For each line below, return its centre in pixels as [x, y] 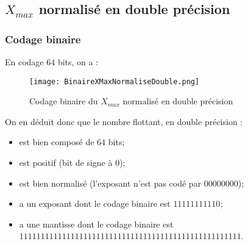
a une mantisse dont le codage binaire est [96, 224]
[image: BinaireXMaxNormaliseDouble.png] [115, 81]
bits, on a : [78, 62]
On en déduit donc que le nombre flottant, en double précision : [124, 121]
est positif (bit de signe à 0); [72, 163]
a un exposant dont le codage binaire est [95, 203]
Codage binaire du [64, 101]
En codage [24, 62]
